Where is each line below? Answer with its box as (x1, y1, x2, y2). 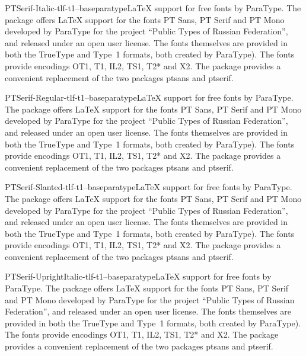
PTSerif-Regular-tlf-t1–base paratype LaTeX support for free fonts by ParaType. (5, 91, 294, 104)
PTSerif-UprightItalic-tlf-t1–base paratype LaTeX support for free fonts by (5, 270, 272, 283)
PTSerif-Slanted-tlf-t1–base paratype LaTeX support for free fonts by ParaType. (5, 181, 292, 193)
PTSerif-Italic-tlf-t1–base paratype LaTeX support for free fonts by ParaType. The (5, 2, 301, 14)
